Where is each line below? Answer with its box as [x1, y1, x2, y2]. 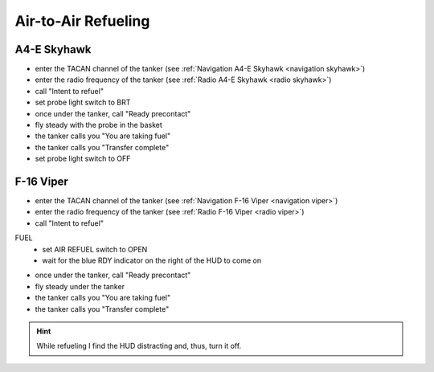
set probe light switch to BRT [35, 97, 131, 108]
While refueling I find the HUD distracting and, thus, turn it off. [36, 341, 242, 351]
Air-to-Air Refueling [14, 12, 150, 30]
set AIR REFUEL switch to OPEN [42, 244, 148, 254]
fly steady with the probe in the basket [35, 121, 162, 130]
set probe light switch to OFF [35, 153, 131, 164]
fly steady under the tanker [35, 281, 125, 291]
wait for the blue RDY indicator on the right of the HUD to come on [42, 255, 261, 265]
